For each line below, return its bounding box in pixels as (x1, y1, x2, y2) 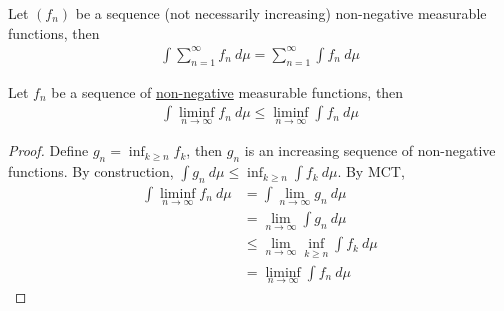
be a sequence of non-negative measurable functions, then (51, 81, 404, 102)
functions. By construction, (8, 161, 174, 182)
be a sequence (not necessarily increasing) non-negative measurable (75, 3, 487, 23)
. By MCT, (337, 161, 405, 182)
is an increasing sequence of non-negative (244, 140, 496, 161)
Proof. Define (8, 140, 89, 161)
